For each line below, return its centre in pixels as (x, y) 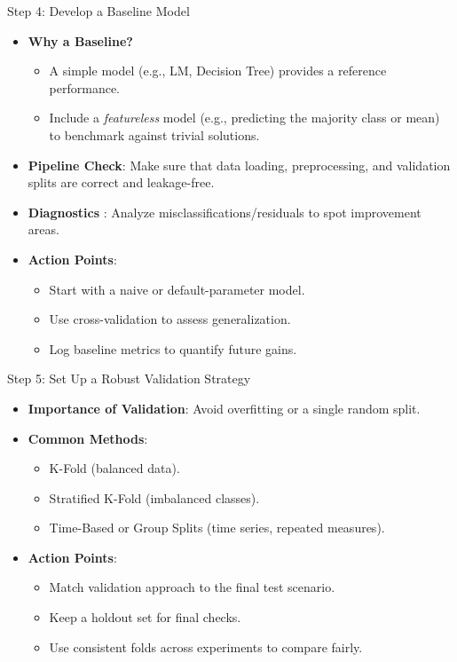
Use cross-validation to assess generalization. (170, 319)
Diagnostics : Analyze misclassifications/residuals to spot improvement (225, 212)
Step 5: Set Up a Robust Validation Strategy (129, 378)
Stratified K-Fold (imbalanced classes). (154, 497)
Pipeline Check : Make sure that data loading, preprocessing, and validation (239, 165)
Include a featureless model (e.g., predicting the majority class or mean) (244, 118)
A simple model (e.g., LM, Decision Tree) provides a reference (218, 71)
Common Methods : (88, 438)
